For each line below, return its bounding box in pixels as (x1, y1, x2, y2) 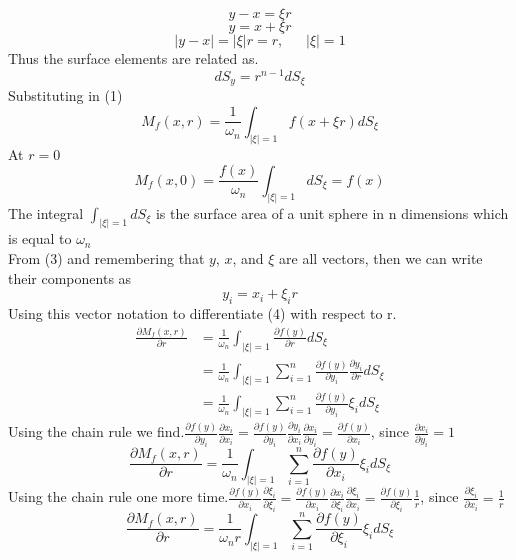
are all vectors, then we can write (279, 247, 483, 268)
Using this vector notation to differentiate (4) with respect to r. (8, 302, 397, 323)
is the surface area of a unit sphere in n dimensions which (155, 202, 509, 223)
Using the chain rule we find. (8, 421, 185, 442)
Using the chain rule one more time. (8, 486, 229, 507)
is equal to (8, 228, 72, 249)
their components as (8, 267, 132, 288)
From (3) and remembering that (8, 247, 205, 268)
